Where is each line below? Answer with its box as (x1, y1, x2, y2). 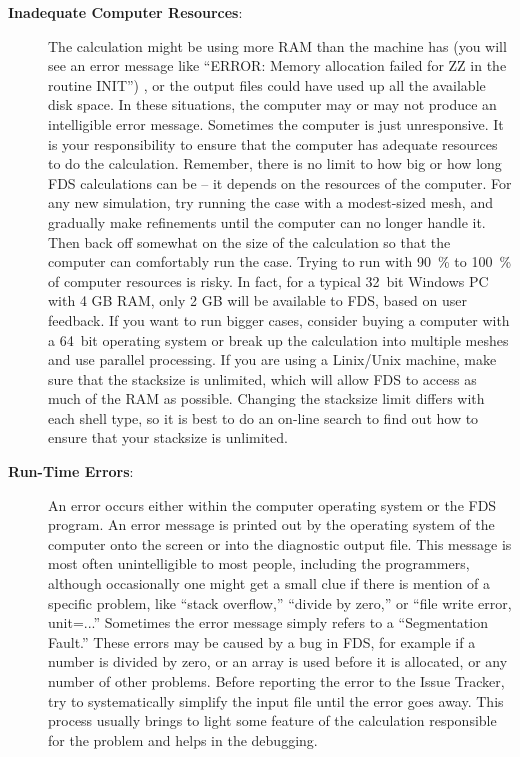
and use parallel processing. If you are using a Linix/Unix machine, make (48, 349, 497, 370)
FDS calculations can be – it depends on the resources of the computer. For (48, 172, 512, 193)
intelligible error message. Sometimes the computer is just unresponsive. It (48, 113, 504, 134)
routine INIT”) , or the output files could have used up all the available (48, 74, 486, 95)
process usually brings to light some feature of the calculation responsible (48, 710, 497, 731)
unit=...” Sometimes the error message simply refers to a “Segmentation (48, 612, 488, 633)
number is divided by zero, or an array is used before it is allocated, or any (48, 651, 508, 672)
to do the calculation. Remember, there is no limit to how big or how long (48, 153, 502, 174)
